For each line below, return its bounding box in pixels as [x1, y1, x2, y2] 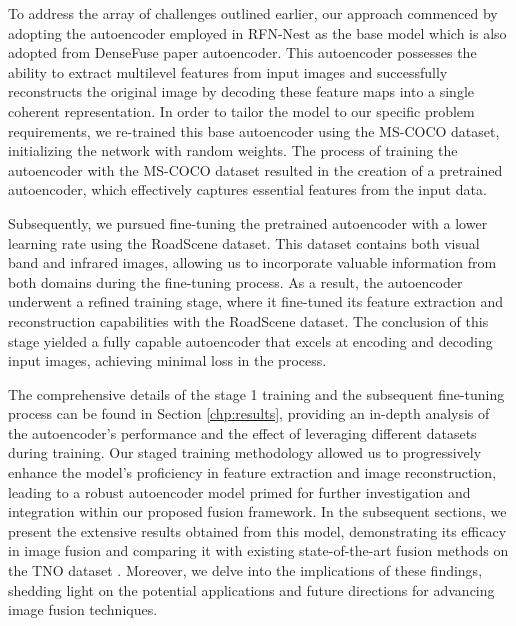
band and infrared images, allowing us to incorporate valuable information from [8, 252, 497, 273]
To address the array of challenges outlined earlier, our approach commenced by [8, 3, 498, 23]
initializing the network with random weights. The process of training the [8, 140, 458, 161]
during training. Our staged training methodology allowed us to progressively [8, 442, 482, 463]
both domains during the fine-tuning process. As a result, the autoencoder [8, 271, 463, 292]
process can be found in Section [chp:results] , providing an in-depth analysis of [8, 403, 490, 424]
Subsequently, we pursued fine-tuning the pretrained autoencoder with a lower [8, 212, 488, 233]
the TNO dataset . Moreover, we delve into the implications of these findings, [8, 560, 483, 581]
